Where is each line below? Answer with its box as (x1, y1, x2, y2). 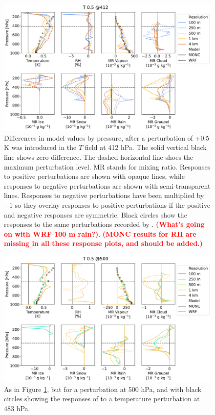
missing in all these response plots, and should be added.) (4, 238, 203, 248)
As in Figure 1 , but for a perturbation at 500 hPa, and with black (4, 384, 201, 394)
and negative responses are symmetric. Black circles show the (4, 209, 187, 220)
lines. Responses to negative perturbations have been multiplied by (4, 190, 204, 200)
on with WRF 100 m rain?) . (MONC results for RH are (4, 228, 196, 239)
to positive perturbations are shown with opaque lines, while (4, 171, 185, 181)
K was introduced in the (4, 142, 77, 152)
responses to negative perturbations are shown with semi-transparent (4, 180, 211, 191)
